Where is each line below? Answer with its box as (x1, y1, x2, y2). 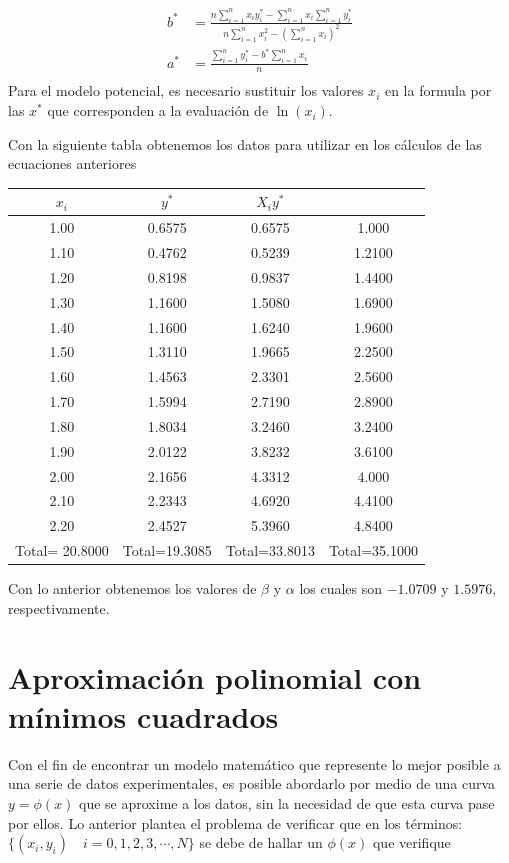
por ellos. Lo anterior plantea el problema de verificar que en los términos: (8, 812, 463, 833)
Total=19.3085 (122, 540, 212, 561)
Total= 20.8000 (15, 540, 109, 561)
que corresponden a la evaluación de (47, 100, 269, 121)
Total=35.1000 (328, 540, 418, 561)
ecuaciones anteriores (8, 153, 137, 174)
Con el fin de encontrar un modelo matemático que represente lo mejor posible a (8, 753, 501, 774)
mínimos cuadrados (8, 695, 279, 736)
